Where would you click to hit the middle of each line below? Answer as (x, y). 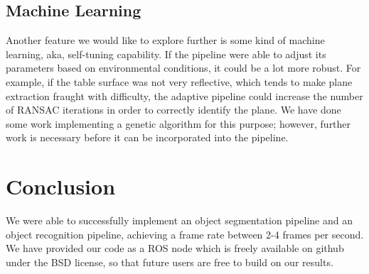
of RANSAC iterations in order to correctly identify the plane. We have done (173, 110)
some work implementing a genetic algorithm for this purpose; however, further (178, 123)
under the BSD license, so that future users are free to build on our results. (170, 262)
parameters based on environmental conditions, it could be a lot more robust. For (183, 68)
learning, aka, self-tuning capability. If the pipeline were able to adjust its (166, 54)
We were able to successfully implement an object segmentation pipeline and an (179, 220)
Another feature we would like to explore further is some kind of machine (165, 40)
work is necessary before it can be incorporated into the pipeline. (147, 137)
